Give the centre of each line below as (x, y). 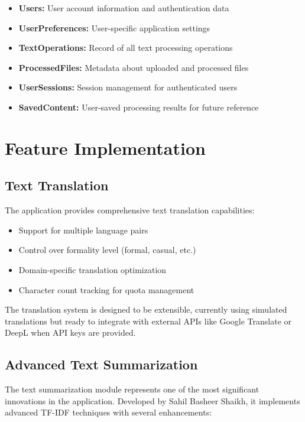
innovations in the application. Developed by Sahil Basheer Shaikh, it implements (152, 400)
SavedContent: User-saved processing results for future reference (139, 107)
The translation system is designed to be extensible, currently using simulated (146, 309)
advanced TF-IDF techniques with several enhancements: (108, 412)
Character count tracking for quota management (106, 289)
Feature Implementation (105, 147)
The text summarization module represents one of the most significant (132, 389)
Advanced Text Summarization (101, 364)
